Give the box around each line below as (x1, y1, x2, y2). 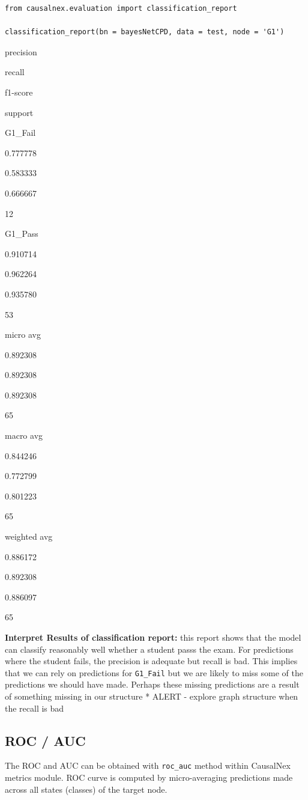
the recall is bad (5, 701, 64, 714)
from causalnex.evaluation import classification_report (5, 4, 237, 13)
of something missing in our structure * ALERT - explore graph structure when (5, 690, 298, 703)
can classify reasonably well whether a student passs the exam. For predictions (5, 643, 294, 655)
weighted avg (5, 530, 53, 543)
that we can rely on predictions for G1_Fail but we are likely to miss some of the (5, 666, 303, 679)
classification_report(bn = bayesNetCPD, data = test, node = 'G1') (5, 28, 285, 37)
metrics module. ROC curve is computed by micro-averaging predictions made (5, 771, 293, 784)
